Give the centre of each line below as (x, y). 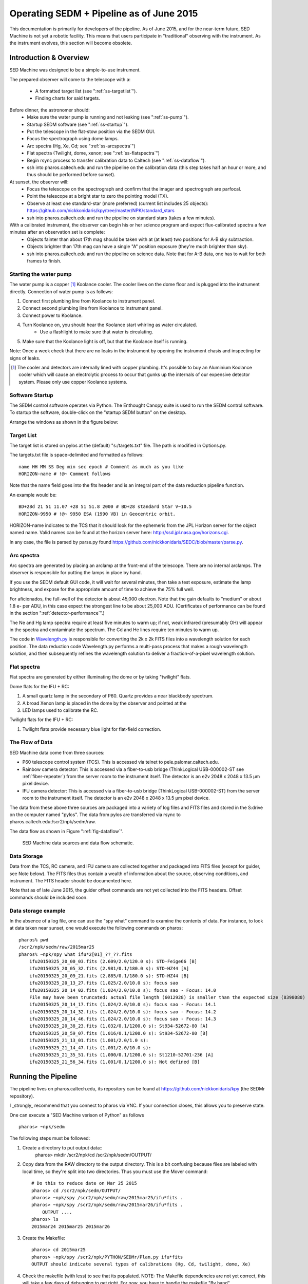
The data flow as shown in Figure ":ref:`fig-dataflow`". (66, 831)
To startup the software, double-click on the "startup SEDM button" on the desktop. (98, 412)
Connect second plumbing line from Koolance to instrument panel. (92, 308)
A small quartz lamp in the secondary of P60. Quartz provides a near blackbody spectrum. (118, 696)
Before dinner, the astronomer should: (50, 110)
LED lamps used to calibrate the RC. (60, 710)
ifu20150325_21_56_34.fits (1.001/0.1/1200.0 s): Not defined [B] (114, 1062)
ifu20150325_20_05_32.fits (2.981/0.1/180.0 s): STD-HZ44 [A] (109, 969)
